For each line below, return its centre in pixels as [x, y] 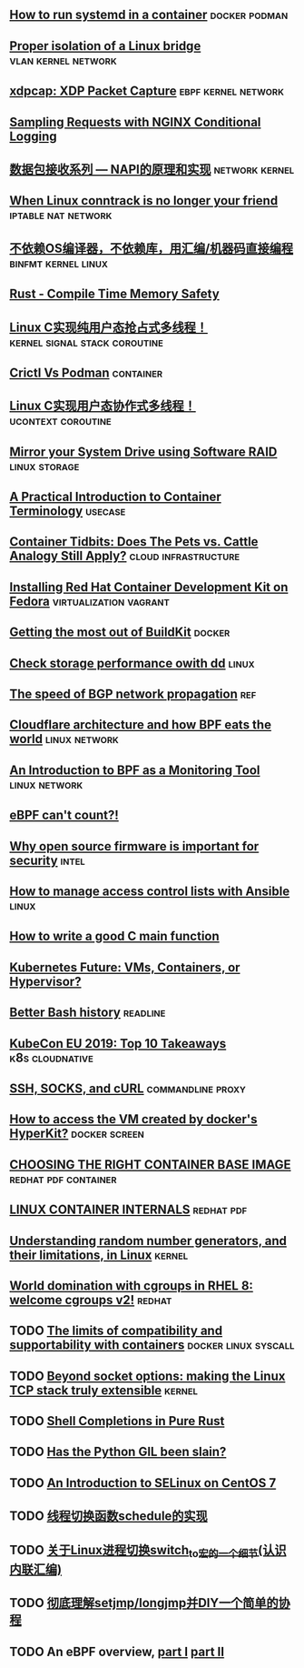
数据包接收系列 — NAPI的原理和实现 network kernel [152, 169]
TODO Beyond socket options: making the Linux [147, 1376]
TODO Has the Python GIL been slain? [118, 1452]
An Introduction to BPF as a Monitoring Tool [135, 770]
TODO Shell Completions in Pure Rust [117, 1421]
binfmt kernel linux [59, 263]
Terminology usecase [68, 512]
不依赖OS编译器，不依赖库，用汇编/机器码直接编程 [152, 248]
